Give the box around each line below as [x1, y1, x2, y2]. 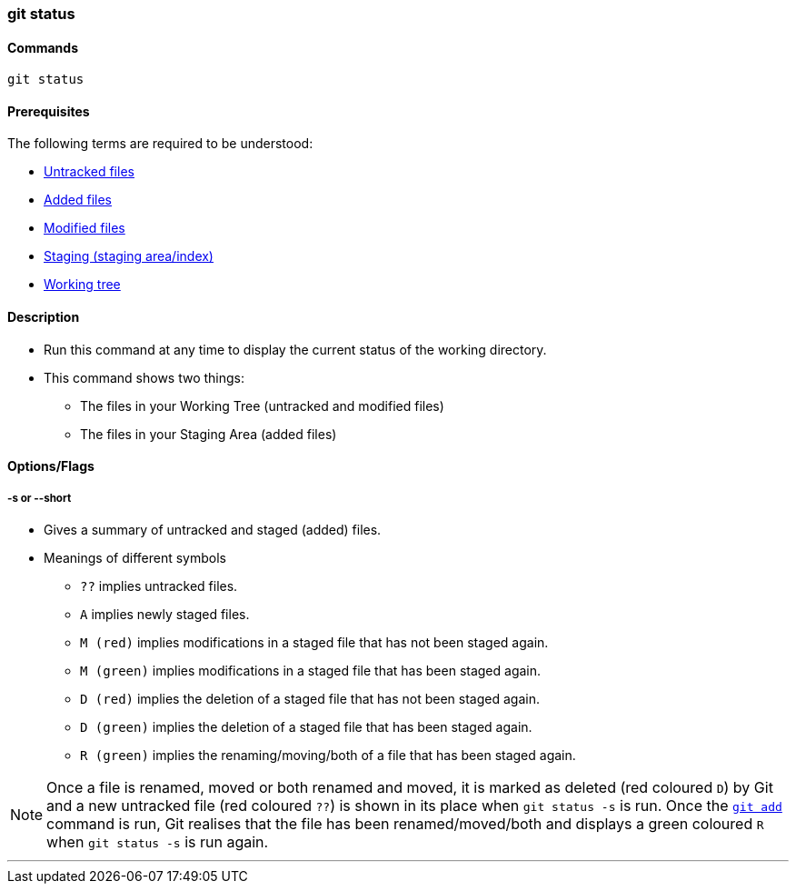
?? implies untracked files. [80, 578, 238, 595]
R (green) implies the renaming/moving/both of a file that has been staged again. [80, 747, 576, 764]
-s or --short [7, 491, 72, 505]
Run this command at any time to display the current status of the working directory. [44, 341, 547, 357]
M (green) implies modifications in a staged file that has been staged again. [80, 663, 542, 679]
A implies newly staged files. [80, 606, 250, 623]
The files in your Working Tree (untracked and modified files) [80, 397, 444, 414]
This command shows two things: [44, 369, 245, 385]
